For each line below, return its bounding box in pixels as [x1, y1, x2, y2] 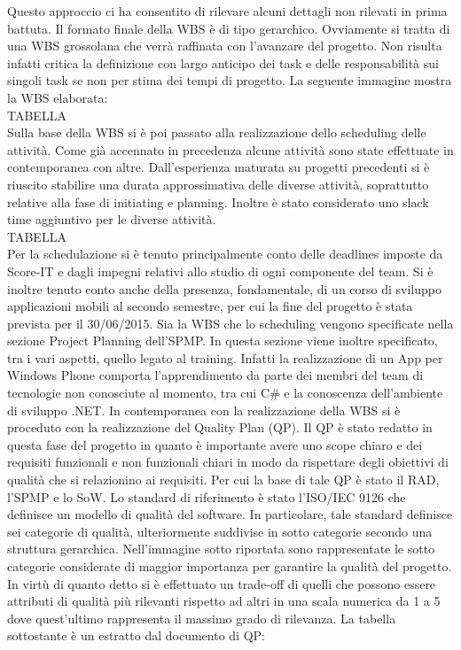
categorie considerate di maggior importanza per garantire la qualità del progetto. [7, 557, 452, 575]
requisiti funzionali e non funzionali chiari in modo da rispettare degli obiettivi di [7, 453, 449, 471]
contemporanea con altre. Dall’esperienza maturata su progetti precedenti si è [7, 158, 430, 176]
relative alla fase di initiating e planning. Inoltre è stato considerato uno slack [7, 192, 429, 211]
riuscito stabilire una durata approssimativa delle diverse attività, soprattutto [7, 174, 429, 193]
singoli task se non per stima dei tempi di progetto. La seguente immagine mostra [7, 71, 452, 89]
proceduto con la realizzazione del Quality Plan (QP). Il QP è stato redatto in [7, 418, 433, 437]
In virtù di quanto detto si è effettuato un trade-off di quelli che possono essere [7, 574, 436, 592]
